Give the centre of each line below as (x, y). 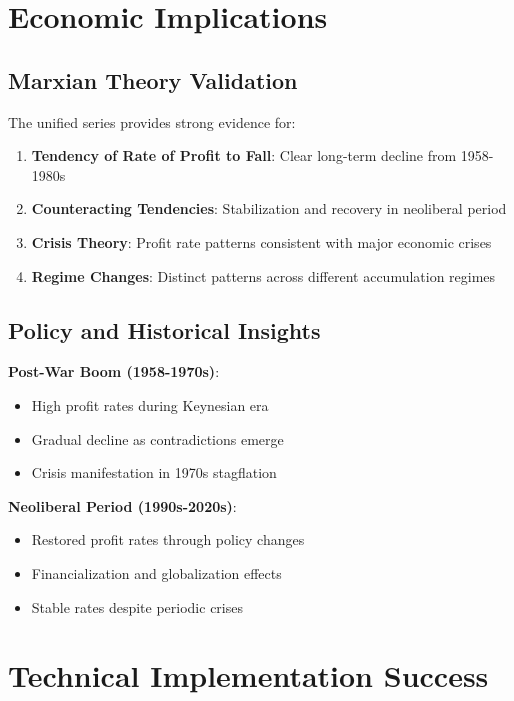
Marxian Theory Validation (153, 79)
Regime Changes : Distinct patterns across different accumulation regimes (263, 275)
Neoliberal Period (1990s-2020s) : (122, 505)
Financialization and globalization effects (156, 572)
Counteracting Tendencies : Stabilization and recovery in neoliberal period (269, 208)
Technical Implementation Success (248, 675)
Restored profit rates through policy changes (168, 539)
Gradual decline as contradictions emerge (157, 438)
